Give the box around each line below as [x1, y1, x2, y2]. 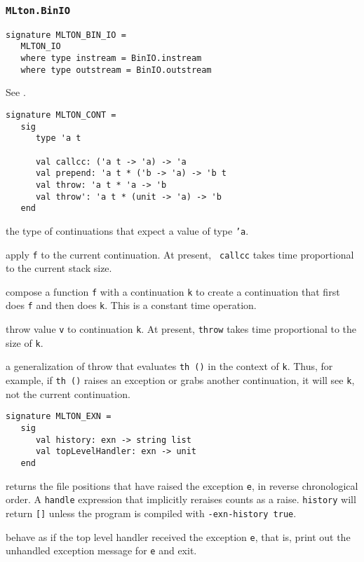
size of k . [6, 335, 43, 350]
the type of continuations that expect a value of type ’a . [6, 223, 249, 238]
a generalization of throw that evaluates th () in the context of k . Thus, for [6, 359, 333, 373]
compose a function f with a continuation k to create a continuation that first [6, 284, 340, 299]
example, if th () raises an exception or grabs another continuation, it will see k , [6, 373, 355, 388]
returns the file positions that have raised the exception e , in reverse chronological [6, 478, 358, 493]
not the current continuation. [6, 386, 130, 401]
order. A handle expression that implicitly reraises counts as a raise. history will [6, 492, 356, 507]
